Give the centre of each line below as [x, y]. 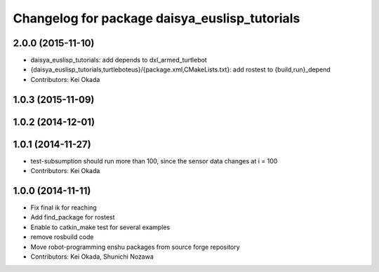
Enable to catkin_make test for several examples [100, 227]
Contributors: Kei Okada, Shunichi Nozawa [92, 257]
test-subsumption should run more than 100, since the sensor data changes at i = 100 [154, 161]
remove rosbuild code [62, 237]
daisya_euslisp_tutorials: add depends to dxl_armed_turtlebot [119, 60]
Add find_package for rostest [73, 217]
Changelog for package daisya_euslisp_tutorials [157, 18]
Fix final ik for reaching [64, 208]
